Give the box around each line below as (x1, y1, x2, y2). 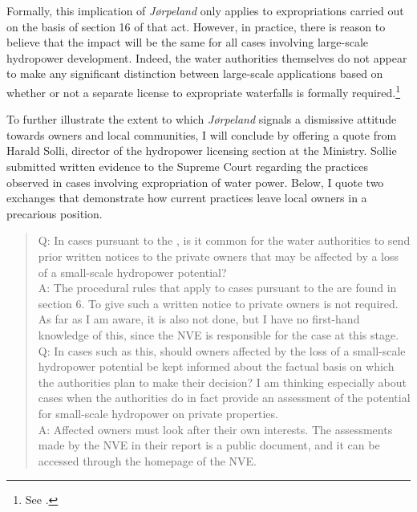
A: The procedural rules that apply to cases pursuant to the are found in (38, 279, 397, 296)
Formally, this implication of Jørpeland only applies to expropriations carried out (6, 2, 404, 18)
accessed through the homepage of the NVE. (38, 452, 257, 469)
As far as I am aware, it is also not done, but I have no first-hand (38, 311, 360, 327)
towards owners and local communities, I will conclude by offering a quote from (6, 126, 397, 143)
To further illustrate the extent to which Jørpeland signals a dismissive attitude (6, 111, 397, 128)
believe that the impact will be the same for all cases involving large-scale (6, 34, 369, 51)
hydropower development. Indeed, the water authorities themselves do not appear (6, 49, 407, 66)
